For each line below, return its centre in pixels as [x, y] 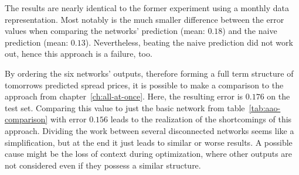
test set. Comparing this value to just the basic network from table [125, 107]
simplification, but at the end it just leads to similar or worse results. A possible [149, 142]
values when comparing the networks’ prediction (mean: [105, 31]
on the [278, 96]
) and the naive [250, 31]
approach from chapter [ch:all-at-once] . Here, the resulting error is [124, 96]
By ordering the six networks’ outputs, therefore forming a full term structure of [149, 73]
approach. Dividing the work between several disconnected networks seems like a [149, 130]
